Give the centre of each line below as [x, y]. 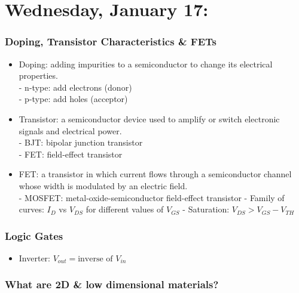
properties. [38, 75]
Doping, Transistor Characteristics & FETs [111, 41]
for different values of [125, 209]
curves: [31, 209]
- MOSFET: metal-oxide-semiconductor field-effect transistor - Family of [152, 197]
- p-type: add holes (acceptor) [73, 99]
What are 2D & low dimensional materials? [112, 284]
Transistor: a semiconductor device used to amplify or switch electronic [149, 118]
